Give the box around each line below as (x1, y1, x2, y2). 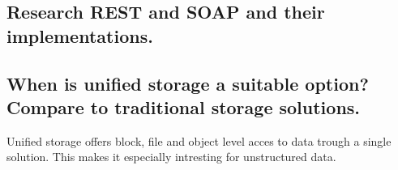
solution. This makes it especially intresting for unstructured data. (6, 148, 336, 165)
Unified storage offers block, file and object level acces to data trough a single (6, 132, 392, 149)
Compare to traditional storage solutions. (6, 94, 361, 119)
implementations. (6, 23, 153, 48)
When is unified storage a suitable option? (6, 70, 369, 96)
